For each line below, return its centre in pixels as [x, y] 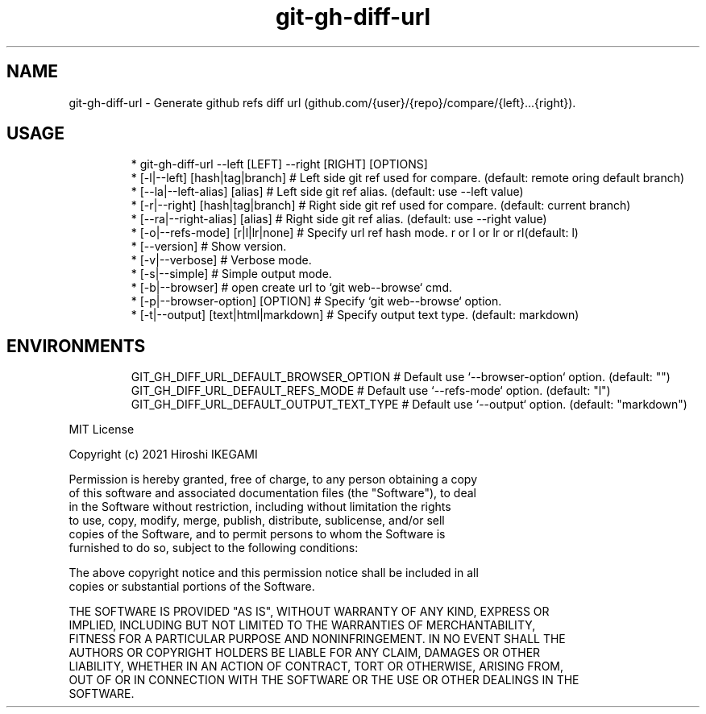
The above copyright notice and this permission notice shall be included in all [274, 573]
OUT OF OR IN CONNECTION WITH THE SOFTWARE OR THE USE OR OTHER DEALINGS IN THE [324, 680]
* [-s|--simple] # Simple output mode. [231, 274]
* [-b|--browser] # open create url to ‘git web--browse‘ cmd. [291, 288]
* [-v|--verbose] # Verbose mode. [221, 260]
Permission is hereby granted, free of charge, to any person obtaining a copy [273, 479]
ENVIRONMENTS [76, 346]
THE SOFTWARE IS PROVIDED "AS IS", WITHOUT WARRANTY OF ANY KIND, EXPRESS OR [309, 612]
